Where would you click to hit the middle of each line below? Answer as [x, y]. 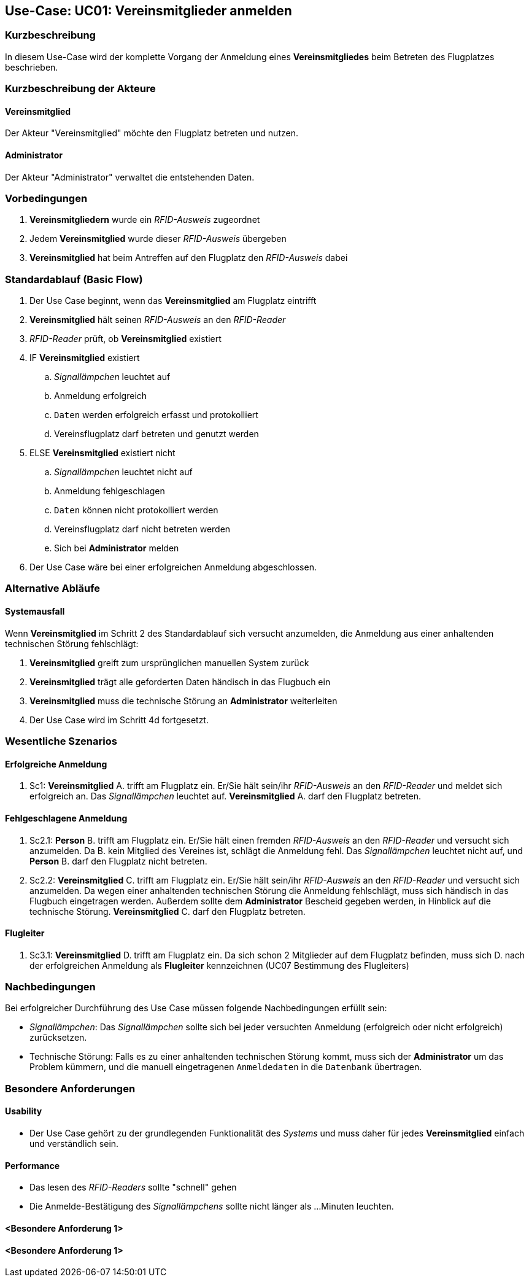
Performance [33, 1165]
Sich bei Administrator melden [117, 548]
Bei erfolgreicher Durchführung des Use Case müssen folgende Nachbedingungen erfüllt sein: [196, 1008]
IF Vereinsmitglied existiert [85, 358]
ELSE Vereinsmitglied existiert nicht [102, 453]
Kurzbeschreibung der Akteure [80, 89]
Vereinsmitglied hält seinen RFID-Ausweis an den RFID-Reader [158, 320]
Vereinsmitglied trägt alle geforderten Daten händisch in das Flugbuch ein [180, 682]
